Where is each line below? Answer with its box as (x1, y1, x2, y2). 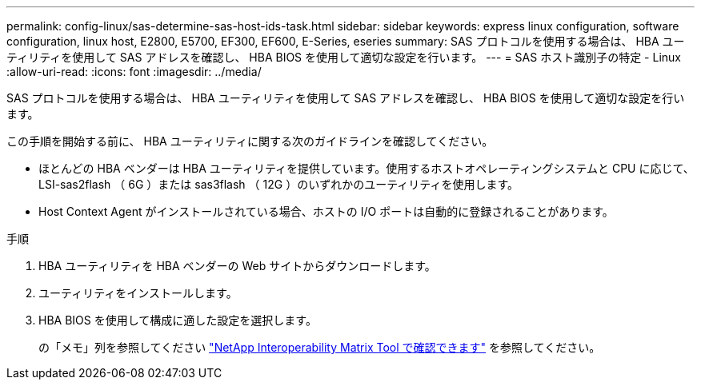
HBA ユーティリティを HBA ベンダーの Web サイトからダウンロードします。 (38, 259, 436, 273)
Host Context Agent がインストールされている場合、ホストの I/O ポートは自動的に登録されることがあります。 (38, 205, 614, 218)
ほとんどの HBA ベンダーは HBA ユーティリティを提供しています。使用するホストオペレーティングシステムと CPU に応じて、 (38, 161, 695, 175)
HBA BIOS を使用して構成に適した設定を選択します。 (38, 313, 317, 327)
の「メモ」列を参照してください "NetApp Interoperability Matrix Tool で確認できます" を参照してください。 (38, 340, 601, 354)
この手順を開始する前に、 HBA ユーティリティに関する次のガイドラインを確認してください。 (6, 134, 494, 148)
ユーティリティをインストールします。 (38, 286, 238, 300)
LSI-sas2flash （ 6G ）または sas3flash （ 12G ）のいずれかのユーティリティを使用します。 (38, 177, 519, 191)
